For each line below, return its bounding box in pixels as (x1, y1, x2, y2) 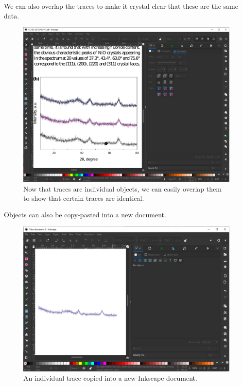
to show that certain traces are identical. (23, 193, 144, 203)
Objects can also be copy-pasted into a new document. (4, 209, 166, 219)
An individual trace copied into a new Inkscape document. (23, 373, 197, 383)
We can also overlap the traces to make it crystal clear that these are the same (4, 1, 238, 11)
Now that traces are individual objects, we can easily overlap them (23, 183, 222, 193)
